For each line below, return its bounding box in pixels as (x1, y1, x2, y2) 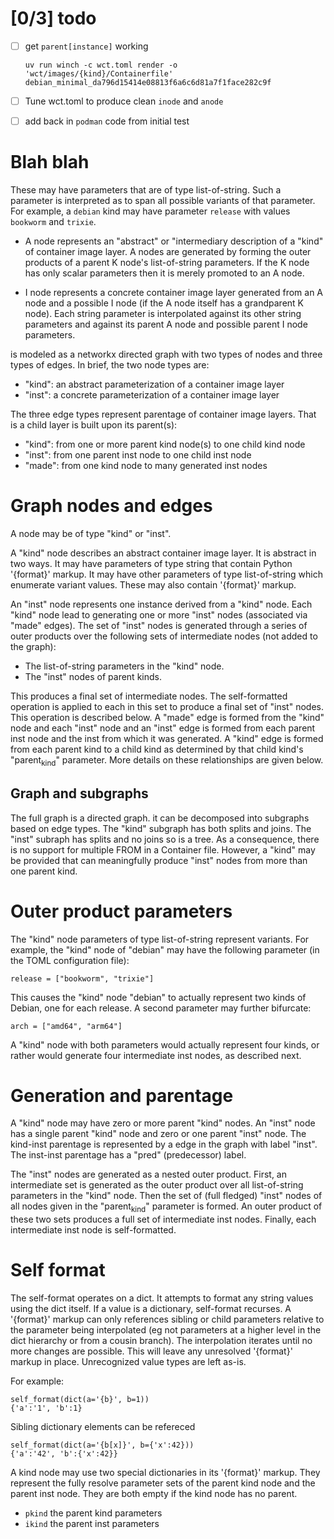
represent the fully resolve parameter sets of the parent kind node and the (10, 1477, 316, 1489)
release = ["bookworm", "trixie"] (10, 973, 155, 984)
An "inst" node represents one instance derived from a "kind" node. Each (10, 598, 313, 610)
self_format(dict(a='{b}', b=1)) (10, 1395, 150, 1405)
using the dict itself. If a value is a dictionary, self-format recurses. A (10, 1303, 292, 1315)
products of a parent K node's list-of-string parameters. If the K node (24, 257, 310, 269)
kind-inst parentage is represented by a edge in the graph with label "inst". (10, 1138, 318, 1151)
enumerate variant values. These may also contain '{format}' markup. (10, 579, 297, 591)
